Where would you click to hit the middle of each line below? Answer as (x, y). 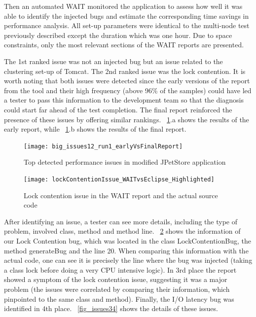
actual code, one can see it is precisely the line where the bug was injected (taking (128, 260)
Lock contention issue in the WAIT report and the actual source (121, 195)
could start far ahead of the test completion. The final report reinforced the (118, 109)
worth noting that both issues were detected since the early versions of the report (127, 81)
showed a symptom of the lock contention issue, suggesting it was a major (116, 279)
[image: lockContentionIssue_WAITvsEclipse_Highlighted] (119, 179)
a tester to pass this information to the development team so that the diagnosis (124, 100)
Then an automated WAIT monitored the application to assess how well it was (123, 6)
